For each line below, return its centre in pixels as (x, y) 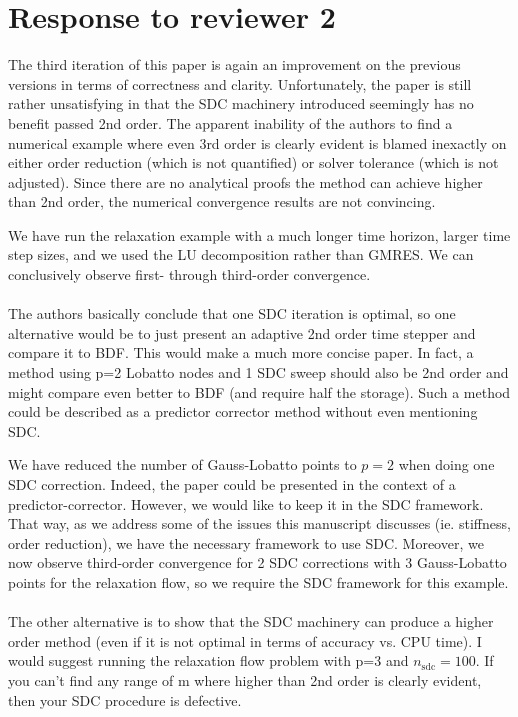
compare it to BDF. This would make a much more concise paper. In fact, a (241, 352)
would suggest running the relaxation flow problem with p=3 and (208, 660)
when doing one (446, 464)
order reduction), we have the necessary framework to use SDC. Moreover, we (246, 542)
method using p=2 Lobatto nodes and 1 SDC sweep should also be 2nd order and (258, 372)
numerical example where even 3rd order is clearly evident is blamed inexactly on (257, 142)
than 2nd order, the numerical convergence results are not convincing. (222, 201)
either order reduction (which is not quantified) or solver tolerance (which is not (253, 162)
